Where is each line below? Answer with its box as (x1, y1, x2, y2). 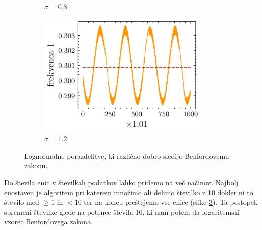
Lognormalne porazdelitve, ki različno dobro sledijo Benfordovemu (24, 150, 229, 161)
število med (4, 197, 39, 207)
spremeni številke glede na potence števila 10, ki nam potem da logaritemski (4, 206, 240, 217)
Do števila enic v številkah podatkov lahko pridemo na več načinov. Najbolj (4, 177, 238, 187)
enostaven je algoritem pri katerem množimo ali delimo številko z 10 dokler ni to (4, 187, 253, 197)
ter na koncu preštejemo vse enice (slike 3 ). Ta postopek (84, 197, 258, 207)
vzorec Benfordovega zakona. (4, 216, 93, 227)
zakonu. (24, 160, 48, 171)
